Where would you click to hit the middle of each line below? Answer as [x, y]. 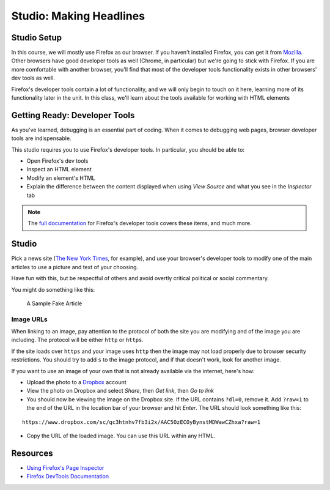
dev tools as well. [33, 78]
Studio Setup [37, 38]
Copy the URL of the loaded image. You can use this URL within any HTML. [121, 436]
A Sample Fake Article [54, 303]
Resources [32, 453]
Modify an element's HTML [61, 178]
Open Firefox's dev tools [57, 161]
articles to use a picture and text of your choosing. [75, 267]
